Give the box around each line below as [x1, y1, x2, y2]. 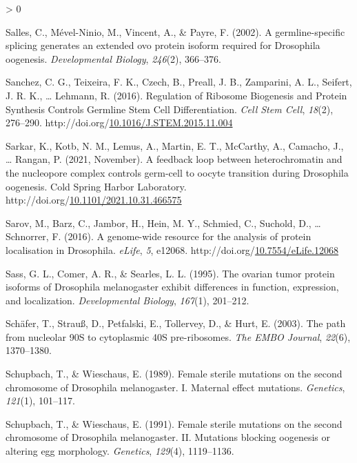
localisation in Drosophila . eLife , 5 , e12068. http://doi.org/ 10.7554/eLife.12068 [6, 242, 339, 257]
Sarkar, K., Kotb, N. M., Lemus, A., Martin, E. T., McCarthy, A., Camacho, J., [6, 138, 344, 152]
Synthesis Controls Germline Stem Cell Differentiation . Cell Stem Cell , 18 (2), [6, 101, 334, 116]
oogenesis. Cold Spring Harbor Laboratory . [6, 179, 187, 193]
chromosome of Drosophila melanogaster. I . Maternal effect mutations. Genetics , [6, 380, 345, 394]
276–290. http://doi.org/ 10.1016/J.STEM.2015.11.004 [6, 115, 233, 130]
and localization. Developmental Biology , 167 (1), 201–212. [6, 293, 249, 307]
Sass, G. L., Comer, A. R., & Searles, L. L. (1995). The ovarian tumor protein [6, 266, 335, 280]
